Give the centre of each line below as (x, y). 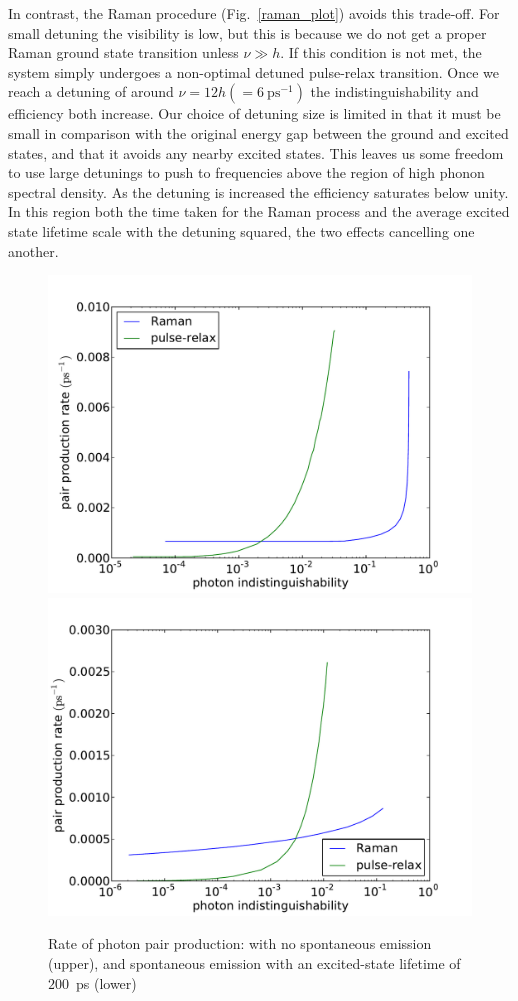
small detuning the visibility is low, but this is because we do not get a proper (247, 32)
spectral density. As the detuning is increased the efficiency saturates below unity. (258, 191)
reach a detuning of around (91, 91)
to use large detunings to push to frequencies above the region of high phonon (246, 172)
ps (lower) (106, 982)
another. (33, 250)
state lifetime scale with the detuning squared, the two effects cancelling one (241, 230)
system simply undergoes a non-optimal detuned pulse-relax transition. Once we (253, 71)
